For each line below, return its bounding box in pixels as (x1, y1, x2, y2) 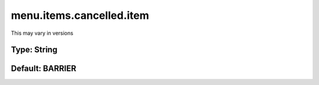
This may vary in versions (11, 30, 74, 37)
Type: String (11, 45, 58, 55)
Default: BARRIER (11, 64, 77, 74)
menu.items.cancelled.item (11, 9, 149, 22)
